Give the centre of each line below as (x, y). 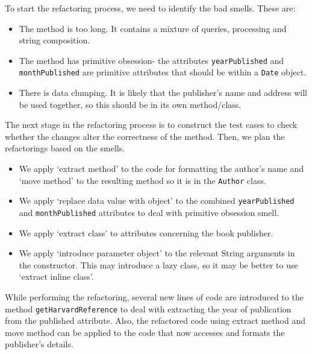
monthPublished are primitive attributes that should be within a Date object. (163, 72)
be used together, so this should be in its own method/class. (130, 104)
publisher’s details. (39, 344)
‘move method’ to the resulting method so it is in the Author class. (142, 180)
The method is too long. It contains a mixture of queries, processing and (153, 28)
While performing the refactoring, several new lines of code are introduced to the (154, 297)
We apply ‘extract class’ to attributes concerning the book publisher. (146, 232)
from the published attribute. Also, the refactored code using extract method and (155, 321)
